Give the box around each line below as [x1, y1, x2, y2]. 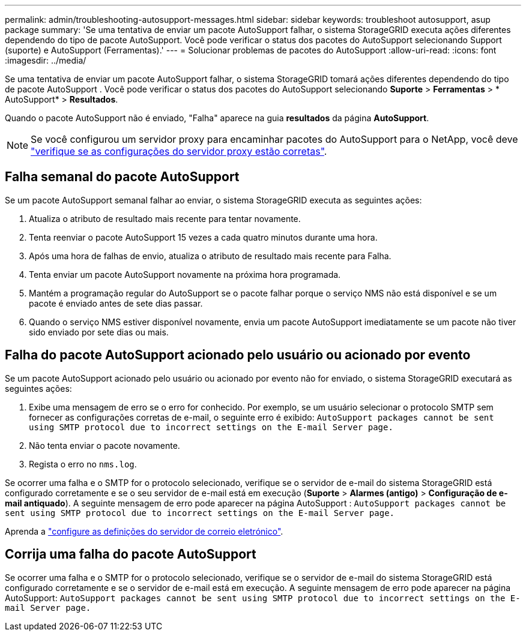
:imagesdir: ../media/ [5, 55, 86, 65]
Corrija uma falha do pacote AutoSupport [5, 547, 256, 562]
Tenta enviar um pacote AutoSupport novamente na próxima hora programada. [29, 269, 341, 280]
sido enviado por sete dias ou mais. [29, 326, 169, 337]
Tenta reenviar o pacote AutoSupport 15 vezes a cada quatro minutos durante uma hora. [29, 232, 378, 242]
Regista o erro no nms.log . [29, 458, 137, 469]
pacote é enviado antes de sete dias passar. [29, 298, 203, 308]
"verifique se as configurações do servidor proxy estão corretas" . [31, 145, 327, 157]
